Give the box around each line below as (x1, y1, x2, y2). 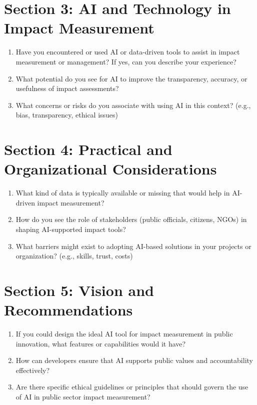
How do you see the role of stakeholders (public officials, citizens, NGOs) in (15, 214, 247, 224)
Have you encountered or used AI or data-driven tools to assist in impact (15, 46, 240, 57)
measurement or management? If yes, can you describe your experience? (15, 56, 236, 66)
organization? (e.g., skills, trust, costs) (15, 250, 133, 261)
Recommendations (4, 299, 133, 320)
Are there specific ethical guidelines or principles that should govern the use (15, 381, 248, 392)
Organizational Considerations (4, 158, 217, 179)
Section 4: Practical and (4, 139, 172, 159)
